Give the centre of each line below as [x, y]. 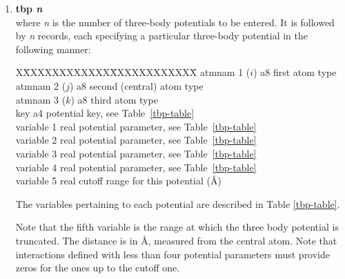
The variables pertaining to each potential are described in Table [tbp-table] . [178, 203]
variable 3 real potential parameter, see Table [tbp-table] [136, 153]
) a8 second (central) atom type [136, 85]
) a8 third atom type [114, 99]
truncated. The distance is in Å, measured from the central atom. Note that [176, 240]
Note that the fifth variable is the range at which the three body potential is [177, 227]
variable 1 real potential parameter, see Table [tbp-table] [136, 126]
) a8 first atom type [295, 72]
